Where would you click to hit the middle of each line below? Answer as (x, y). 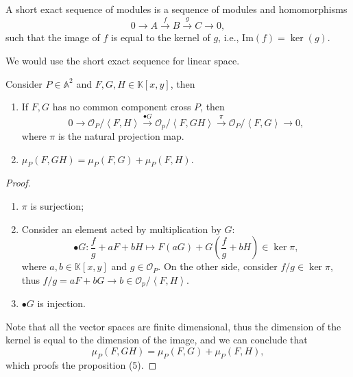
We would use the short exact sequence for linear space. (123, 60)
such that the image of (53, 37)
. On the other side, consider (218, 266)
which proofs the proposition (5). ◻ (81, 364)
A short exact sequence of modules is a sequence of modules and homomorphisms (176, 9)
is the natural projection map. (121, 136)
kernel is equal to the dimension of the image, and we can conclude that (157, 340)
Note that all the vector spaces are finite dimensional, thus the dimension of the (173, 326)
